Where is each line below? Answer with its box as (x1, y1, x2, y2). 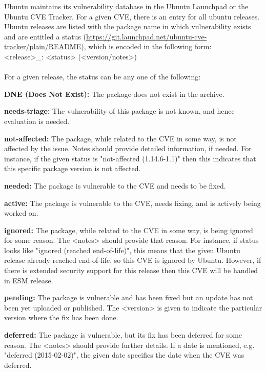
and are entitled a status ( (4, 31, 87, 42)
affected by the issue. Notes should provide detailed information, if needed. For (4, 143, 252, 154)
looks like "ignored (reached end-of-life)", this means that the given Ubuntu (4, 244, 240, 255)
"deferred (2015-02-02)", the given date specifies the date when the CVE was (4, 349, 244, 360)
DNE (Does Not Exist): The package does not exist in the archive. (4, 88, 224, 99)
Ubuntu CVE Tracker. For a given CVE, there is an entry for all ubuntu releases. (4, 11, 260, 22)
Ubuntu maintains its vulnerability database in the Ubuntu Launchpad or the (4, 1, 249, 11)
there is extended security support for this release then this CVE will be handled (4, 265, 258, 276)
